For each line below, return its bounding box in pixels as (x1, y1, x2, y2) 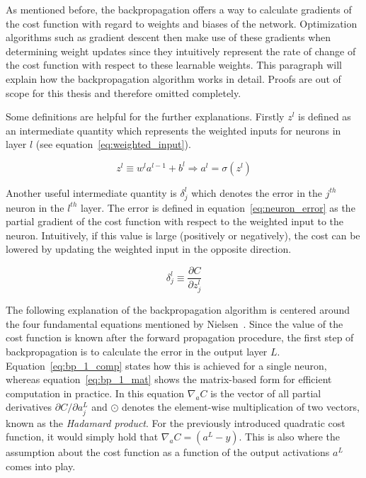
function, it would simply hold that (6, 429, 159, 444)
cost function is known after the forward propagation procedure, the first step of (6, 330, 354, 345)
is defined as (298, 109, 351, 124)
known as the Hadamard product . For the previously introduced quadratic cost (6, 415, 345, 430)
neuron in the (6, 200, 64, 215)
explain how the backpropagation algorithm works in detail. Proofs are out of (6, 71, 341, 86)
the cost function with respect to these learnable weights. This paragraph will (6, 57, 342, 72)
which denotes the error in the (191, 185, 323, 200)
